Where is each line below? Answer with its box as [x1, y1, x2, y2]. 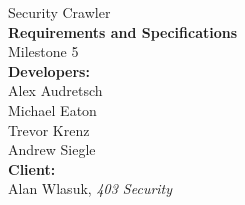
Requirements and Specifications [8, 21, 238, 42]
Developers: [8, 60, 90, 81]
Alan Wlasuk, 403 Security [8, 178, 173, 199]
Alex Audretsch [8, 80, 103, 101]
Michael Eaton [8, 99, 97, 120]
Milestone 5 [8, 41, 79, 62]
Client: [8, 158, 56, 179]
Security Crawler [8, 2, 111, 22]
